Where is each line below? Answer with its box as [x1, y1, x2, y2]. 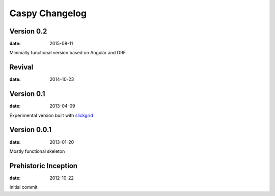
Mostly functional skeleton [9, 148, 65, 154]
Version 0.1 [9, 89, 45, 99]
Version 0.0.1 [9, 125, 52, 134]
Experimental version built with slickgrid [9, 112, 94, 118]
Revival [9, 63, 34, 72]
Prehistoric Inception [9, 161, 78, 170]
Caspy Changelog [9, 8, 87, 19]
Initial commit [9, 184, 38, 190]
